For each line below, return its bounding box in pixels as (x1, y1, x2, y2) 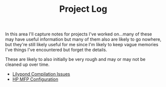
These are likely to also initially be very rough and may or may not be (5, 57, 146, 62)
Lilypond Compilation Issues (12, 71, 70, 77)
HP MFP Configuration (12, 76, 58, 82)
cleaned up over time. (5, 61, 50, 67)
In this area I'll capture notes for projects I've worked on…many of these (5, 31, 152, 37)
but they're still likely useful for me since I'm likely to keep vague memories (5, 42, 159, 48)
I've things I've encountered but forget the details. (5, 47, 108, 53)
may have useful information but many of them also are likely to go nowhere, (5, 36, 162, 42)
